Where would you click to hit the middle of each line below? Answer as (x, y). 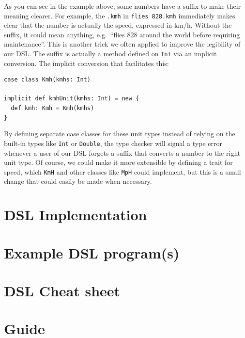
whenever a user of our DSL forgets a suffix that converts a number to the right (122, 153)
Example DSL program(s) (92, 252)
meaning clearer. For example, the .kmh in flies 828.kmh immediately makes (120, 15)
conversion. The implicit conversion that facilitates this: (86, 63)
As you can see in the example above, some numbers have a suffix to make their (122, 6)
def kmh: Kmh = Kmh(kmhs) (53, 108)
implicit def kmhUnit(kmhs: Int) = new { (72, 99)
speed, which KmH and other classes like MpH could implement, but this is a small (122, 171)
